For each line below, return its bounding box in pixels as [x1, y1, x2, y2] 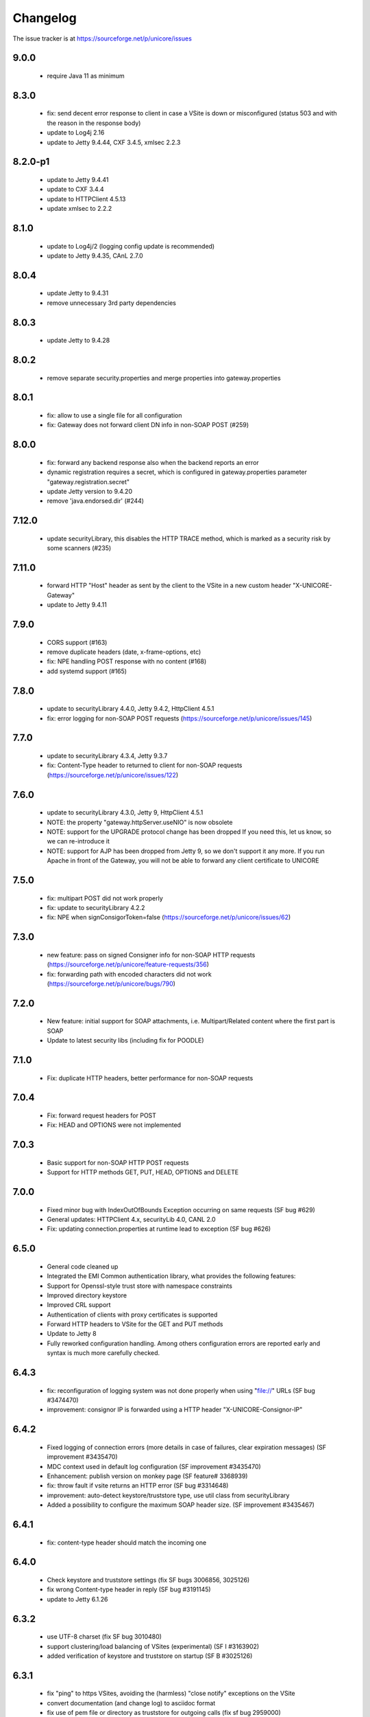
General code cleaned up [47, 1262, 119, 1271]
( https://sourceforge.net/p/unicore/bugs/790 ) [47, 979, 176, 988]
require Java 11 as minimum [47, 71, 125, 80]
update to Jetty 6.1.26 [47, 1595, 108, 1603]
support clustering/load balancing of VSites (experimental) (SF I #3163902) [47, 1642, 260, 1650]
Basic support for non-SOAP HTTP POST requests [47, 1158, 189, 1167]
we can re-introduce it [47, 837, 110, 845]
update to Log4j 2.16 [47, 128, 105, 137]
